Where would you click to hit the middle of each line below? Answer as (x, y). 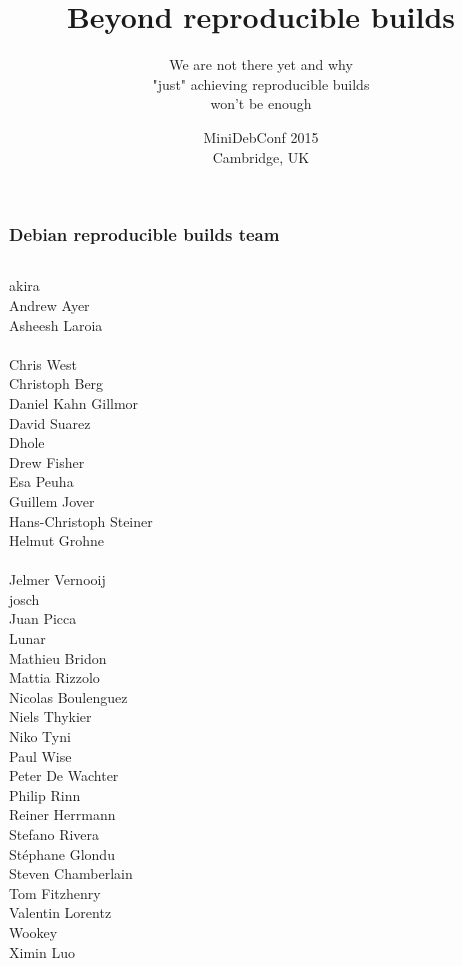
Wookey (33, 931)
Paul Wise (40, 755)
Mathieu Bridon (58, 657)
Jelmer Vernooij (57, 579)
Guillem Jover (52, 500)
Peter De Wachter (64, 775)
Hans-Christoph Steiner (81, 520)
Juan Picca (43, 618)
